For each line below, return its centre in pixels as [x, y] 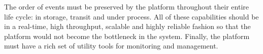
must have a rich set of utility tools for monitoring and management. [111, 46]
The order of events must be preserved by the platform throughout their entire [126, 6]
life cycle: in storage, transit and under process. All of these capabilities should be [131, 16]
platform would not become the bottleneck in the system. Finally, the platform [127, 36]
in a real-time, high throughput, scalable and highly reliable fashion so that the [127, 26]
